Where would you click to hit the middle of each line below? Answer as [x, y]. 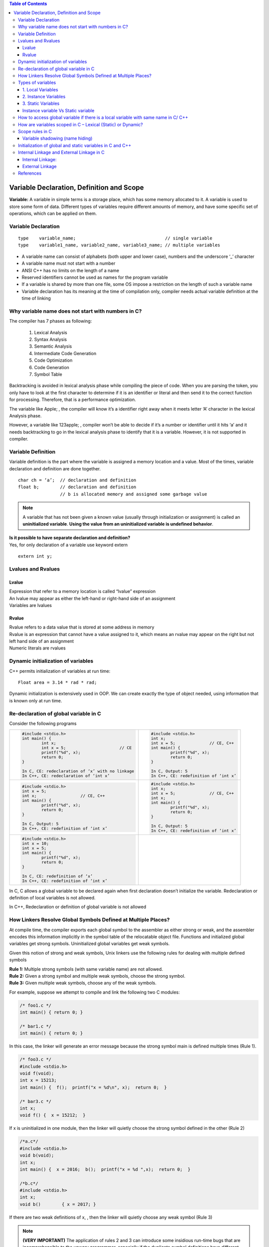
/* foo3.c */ [36, 1059]
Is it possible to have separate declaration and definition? [70, 538]
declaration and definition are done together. [55, 468]
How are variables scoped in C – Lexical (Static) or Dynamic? [80, 124]
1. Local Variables [40, 89]
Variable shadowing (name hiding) [58, 138]
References [30, 173]
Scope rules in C [35, 132]
